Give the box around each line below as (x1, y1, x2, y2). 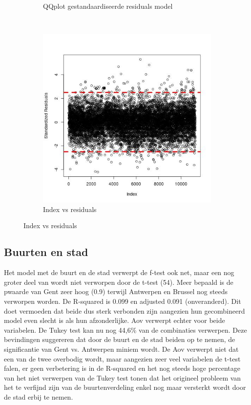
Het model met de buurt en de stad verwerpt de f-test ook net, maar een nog (4, 267, 234, 277)
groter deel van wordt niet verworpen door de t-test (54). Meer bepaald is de (4, 277, 233, 287)
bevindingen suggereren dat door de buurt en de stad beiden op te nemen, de (4, 334, 235, 344)
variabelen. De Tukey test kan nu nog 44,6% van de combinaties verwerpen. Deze (4, 324, 247, 335)
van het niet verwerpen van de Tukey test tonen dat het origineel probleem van (4, 372, 241, 383)
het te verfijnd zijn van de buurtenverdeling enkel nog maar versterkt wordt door (4, 382, 246, 392)
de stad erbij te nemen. (4, 391, 73, 402)
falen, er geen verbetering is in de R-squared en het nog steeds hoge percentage (4, 363, 241, 373)
